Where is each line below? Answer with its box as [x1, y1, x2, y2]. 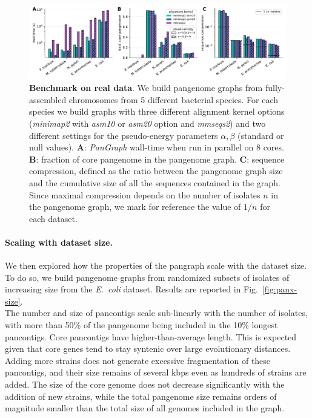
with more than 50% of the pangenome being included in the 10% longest [5, 319, 278, 331]
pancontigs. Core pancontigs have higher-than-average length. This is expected [5, 330, 297, 343]
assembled [29, 93, 67, 106]
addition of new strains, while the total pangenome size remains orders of [5, 389, 277, 402]
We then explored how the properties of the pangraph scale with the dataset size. [5, 259, 307, 272]
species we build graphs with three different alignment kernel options [29, 105, 285, 118]
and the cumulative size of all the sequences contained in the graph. [29, 176, 280, 189]
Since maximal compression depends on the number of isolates [29, 188, 261, 201]
